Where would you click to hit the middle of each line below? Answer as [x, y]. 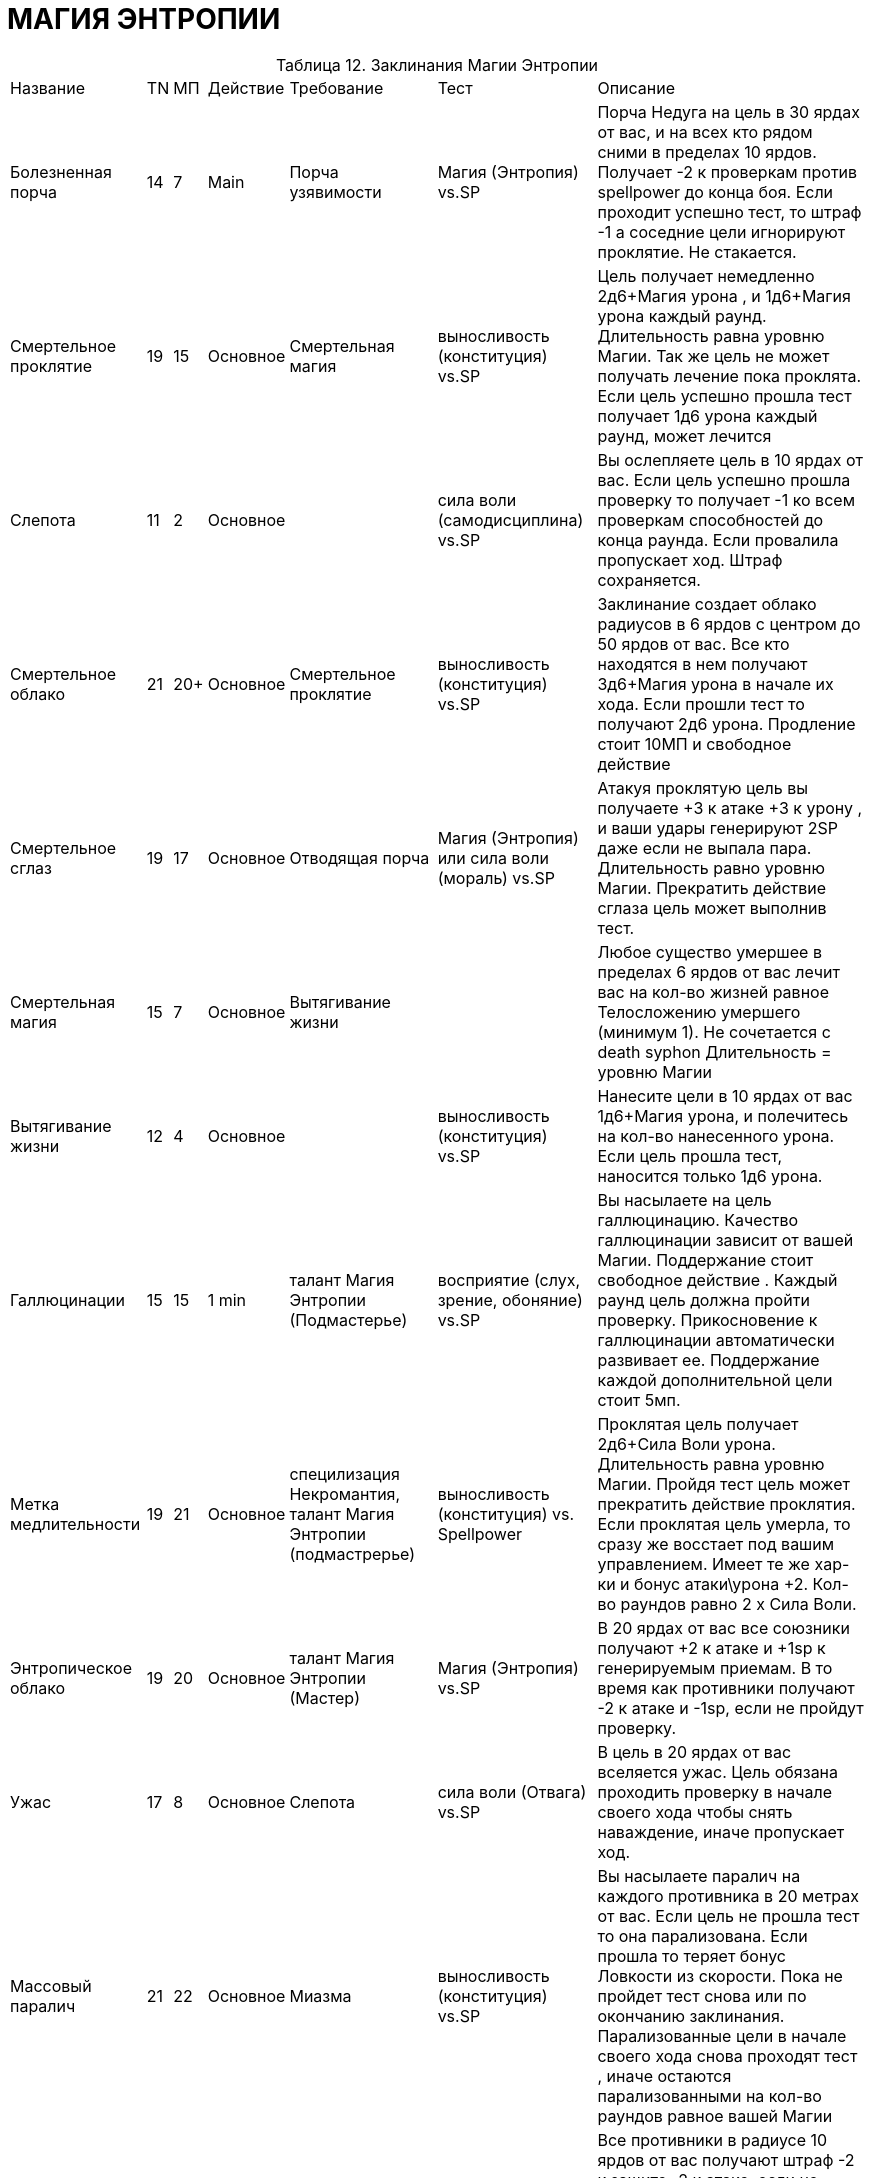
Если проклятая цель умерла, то [724, 1523]
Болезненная [61, 171]
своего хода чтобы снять [695, 1811]
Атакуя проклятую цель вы [702, 787]
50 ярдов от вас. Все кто [693, 643]
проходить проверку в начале [715, 1791]
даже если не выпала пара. [704, 847]
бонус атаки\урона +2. [721, 1583]
